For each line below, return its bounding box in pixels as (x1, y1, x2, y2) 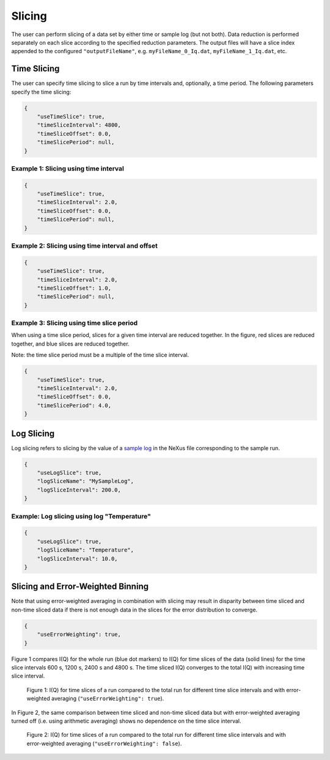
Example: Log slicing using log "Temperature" (11, 512, 151, 520)
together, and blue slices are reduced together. (11, 340, 130, 347)
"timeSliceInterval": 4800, (37, 122, 122, 128)
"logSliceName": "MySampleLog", (37, 478, 134, 485)
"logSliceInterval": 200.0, (37, 486, 122, 493)
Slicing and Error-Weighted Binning (11, 581, 149, 592)
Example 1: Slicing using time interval (11, 164, 125, 172)
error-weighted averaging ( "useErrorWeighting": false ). (26, 740, 182, 747)
